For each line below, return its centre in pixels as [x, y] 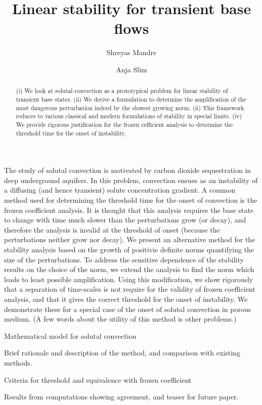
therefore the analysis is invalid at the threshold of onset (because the [112, 229]
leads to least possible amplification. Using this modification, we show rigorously [129, 279]
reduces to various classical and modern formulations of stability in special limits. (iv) [129, 116]
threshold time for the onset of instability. [71, 133]
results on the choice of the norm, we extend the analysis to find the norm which [129, 269]
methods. [18, 362]
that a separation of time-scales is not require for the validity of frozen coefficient [130, 289]
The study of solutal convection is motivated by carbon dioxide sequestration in [128, 170]
